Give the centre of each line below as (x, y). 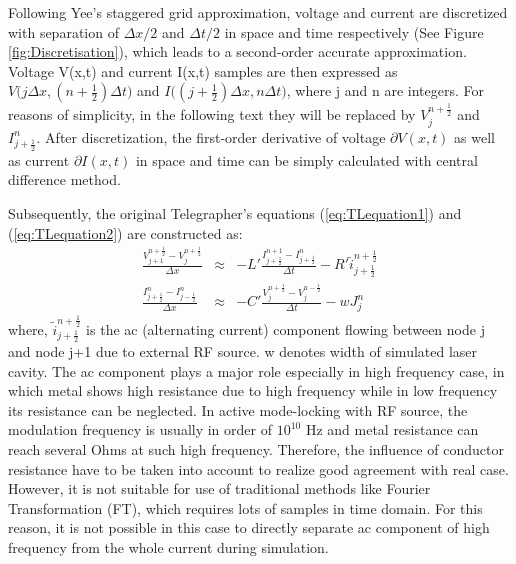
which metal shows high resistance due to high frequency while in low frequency (253, 390)
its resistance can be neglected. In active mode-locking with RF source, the (238, 409)
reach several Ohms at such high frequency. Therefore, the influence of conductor (256, 448)
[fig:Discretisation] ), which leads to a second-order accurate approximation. (237, 51)
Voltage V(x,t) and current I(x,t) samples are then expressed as (203, 70)
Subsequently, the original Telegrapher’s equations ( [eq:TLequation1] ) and (235, 213)
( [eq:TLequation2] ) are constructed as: (125, 232)
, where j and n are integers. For (385, 90)
